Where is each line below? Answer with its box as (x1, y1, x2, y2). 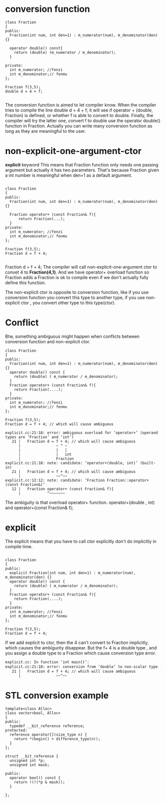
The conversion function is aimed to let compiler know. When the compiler (5, 102, 157, 108)
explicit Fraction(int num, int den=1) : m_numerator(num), (9, 570, 136, 575)
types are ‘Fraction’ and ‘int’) (5, 435, 74, 440)
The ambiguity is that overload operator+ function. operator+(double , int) (5, 499, 155, 505)
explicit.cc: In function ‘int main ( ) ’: (5, 659, 90, 665)
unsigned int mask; (9, 762, 50, 767)
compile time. (5, 543, 33, 549)
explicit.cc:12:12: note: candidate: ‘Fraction (5, 478, 105, 482)
